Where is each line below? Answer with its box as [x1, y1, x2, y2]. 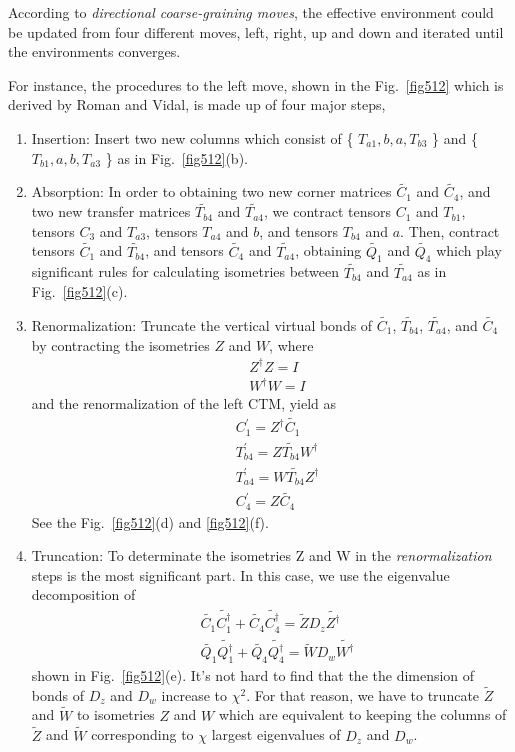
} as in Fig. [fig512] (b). [105, 147, 248, 168]
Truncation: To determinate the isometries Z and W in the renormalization [31, 545, 492, 566]
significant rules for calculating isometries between [31, 261, 340, 282]
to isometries [76, 704, 155, 725]
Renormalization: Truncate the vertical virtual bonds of [31, 315, 373, 336]
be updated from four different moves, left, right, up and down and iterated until [8, 21, 504, 42]
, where [269, 334, 314, 355]
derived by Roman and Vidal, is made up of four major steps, [8, 94, 386, 115]
